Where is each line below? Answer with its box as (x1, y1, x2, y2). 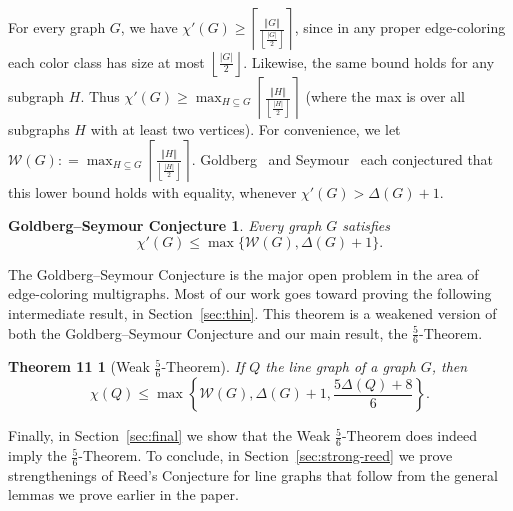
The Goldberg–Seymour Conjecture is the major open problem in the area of (8, 263, 479, 284)
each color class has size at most (8, 51, 205, 72)
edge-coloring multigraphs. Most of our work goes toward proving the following (8, 283, 492, 304)
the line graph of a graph (265, 356, 416, 377)
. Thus (80, 86, 120, 106)
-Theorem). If (161, 356, 245, 377)
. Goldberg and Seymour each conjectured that (191, 148, 494, 169)
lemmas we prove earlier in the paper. (8, 484, 239, 505)
